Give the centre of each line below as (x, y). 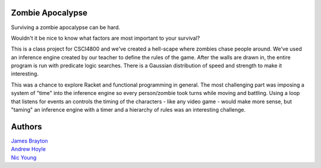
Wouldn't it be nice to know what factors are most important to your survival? (106, 38)
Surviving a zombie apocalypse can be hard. (65, 27)
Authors (26, 127)
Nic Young (24, 157)
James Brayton (29, 141)
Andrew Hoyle (28, 149)
